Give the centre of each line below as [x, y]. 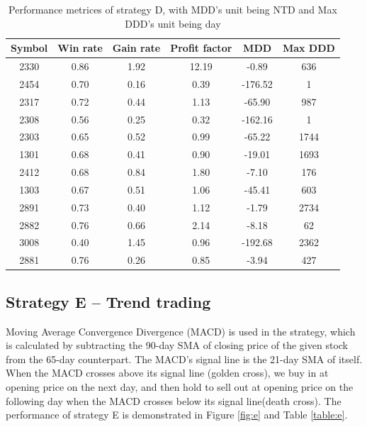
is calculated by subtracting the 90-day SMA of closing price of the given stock [177, 345]
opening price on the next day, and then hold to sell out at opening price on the [180, 386]
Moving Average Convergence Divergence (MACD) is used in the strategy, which [181, 331]
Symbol [29, 48]
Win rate [80, 48]
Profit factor [201, 48]
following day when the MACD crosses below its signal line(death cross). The [174, 400]
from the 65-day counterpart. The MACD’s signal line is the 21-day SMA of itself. [184, 359]
